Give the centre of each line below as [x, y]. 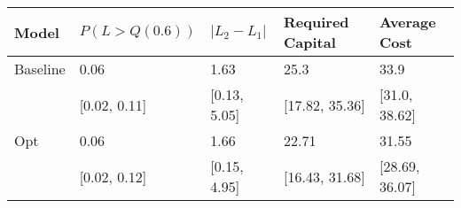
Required [316, 22]
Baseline [40, 69]
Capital [310, 42]
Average [408, 22]
